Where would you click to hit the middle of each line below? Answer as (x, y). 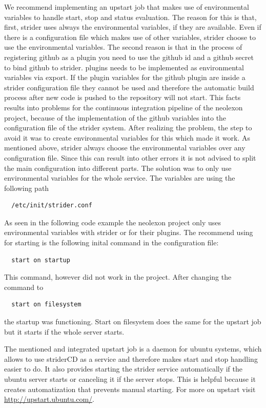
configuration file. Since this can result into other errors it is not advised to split (130, 157)
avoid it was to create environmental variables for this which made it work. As (127, 137)
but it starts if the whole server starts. (64, 331)
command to (24, 287)
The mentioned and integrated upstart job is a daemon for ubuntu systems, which (133, 349)
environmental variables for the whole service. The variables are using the (120, 178)
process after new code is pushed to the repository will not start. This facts (122, 97)
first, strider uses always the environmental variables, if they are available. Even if (133, 27)
